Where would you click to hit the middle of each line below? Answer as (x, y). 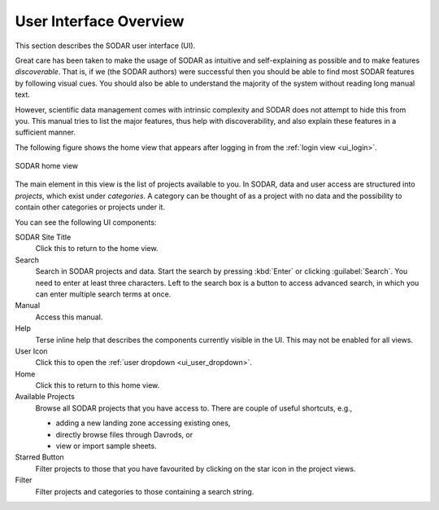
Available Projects (45, 397)
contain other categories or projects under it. (90, 207)
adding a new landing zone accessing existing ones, (143, 423)
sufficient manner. (46, 132)
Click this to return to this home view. (98, 385)
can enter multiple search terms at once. (103, 294)
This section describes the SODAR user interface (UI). (105, 46)
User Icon (31, 351)
